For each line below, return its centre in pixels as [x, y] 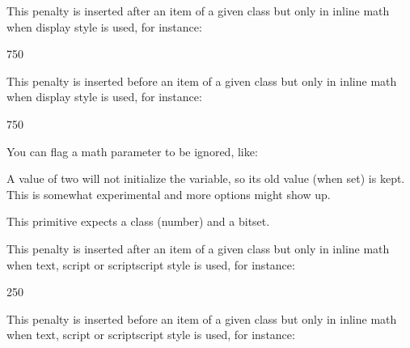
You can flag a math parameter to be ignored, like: [132, 151]
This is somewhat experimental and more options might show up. [169, 194]
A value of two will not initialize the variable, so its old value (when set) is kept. [206, 178]
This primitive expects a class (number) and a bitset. [138, 221]
